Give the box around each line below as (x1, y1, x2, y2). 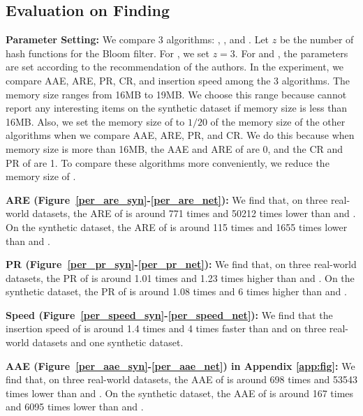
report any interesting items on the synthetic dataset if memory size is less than (6, 101, 348, 115)
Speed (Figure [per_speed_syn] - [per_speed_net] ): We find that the (6, 307, 333, 322)
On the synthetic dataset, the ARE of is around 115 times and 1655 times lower (6, 219, 348, 234)
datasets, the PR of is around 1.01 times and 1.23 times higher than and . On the (6, 270, 355, 285)
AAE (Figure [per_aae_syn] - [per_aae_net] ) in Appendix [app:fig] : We (6, 358, 355, 373)
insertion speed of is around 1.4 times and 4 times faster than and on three (6, 321, 327, 336)
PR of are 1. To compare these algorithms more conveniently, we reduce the (6, 155, 329, 170)
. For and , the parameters (235, 45, 348, 60)
